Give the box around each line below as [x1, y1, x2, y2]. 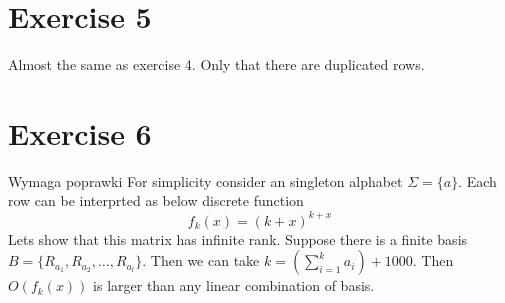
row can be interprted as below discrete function [8, 190, 304, 211]
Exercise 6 [8, 112, 152, 153]
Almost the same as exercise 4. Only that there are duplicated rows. [8, 54, 425, 75]
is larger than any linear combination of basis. [93, 275, 375, 296]
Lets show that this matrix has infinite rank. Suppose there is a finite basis [8, 228, 468, 249]
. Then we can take [142, 250, 260, 271]
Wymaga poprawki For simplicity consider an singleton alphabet [8, 170, 403, 191]
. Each [458, 170, 497, 191]
